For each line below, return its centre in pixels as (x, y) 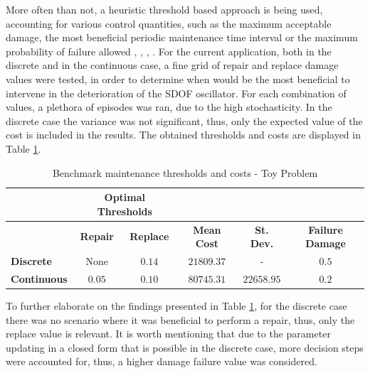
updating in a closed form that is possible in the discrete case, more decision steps (185, 347)
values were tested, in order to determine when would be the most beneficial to (178, 79)
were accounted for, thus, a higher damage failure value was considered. (162, 361)
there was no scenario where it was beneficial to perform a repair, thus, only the (180, 319)
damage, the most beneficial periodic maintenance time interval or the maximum (182, 37)
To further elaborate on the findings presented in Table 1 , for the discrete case (176, 305)
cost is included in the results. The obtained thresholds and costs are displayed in (183, 135)
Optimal (125, 197)
